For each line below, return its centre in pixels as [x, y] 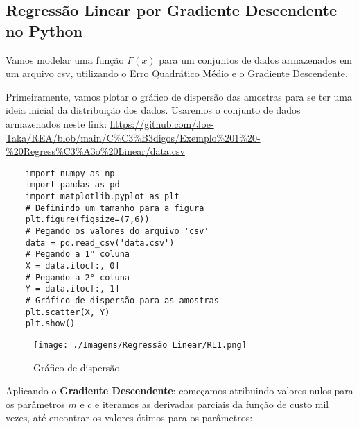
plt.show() [50, 324]
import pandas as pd [72, 185]
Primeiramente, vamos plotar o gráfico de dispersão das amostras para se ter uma [179, 96]
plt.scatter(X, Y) [68, 312]
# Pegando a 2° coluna [77, 277]
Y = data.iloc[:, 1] [72, 289]
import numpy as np [70, 173]
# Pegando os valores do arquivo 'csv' [117, 232]
